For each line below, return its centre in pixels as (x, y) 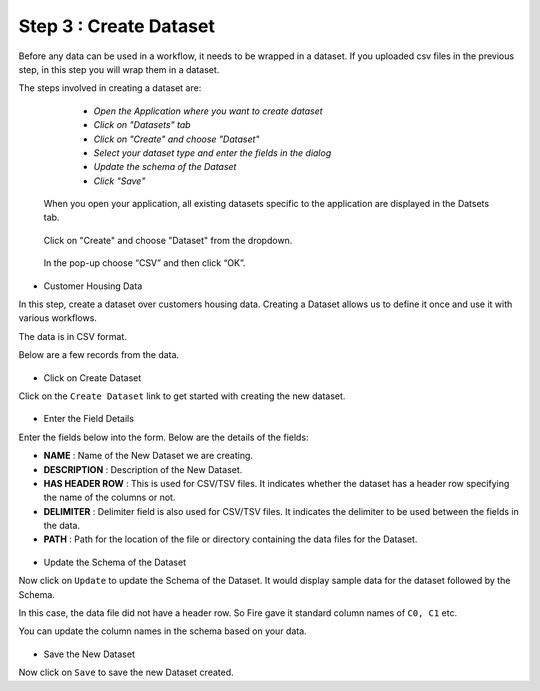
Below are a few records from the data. (99, 355)
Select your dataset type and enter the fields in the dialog (212, 152)
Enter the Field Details (89, 419)
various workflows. (57, 318)
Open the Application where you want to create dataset (208, 111)
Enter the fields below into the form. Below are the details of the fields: (163, 437)
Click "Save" (119, 181)
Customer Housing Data (93, 286)
